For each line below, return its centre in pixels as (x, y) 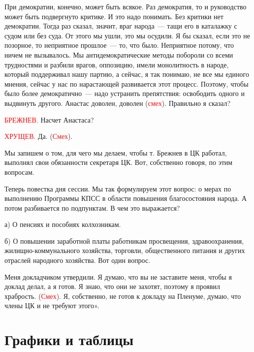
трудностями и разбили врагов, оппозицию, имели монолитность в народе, (117, 64)
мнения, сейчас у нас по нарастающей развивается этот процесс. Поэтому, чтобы (127, 83)
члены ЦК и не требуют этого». (52, 305)
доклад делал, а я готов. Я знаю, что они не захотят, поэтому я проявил (112, 286)
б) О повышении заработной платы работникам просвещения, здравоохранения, (124, 240)
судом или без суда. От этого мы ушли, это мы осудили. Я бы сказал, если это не (127, 35)
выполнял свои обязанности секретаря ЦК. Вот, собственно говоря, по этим (119, 162)
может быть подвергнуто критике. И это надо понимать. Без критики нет (114, 16)
